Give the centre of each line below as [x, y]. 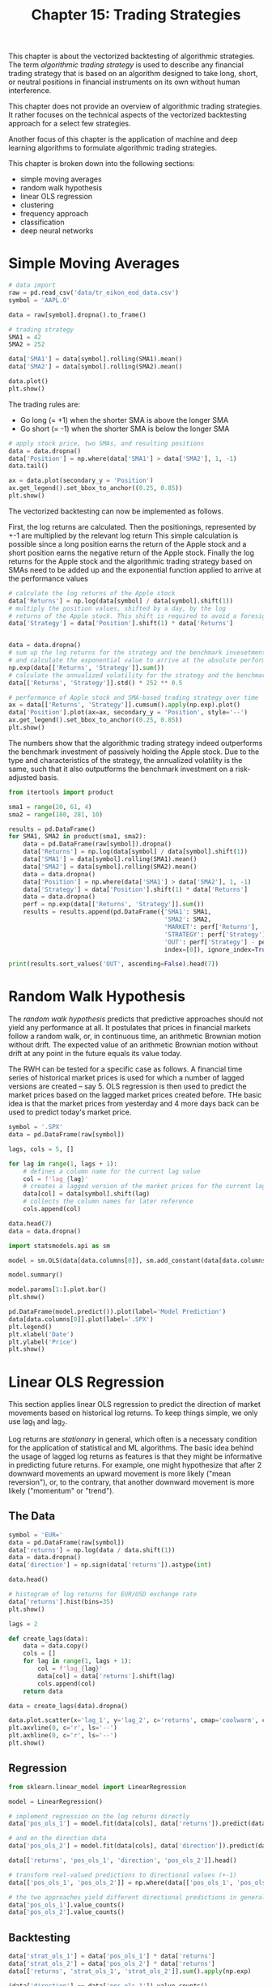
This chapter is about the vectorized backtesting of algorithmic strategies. [132, 56]
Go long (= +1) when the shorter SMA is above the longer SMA [124, 420]
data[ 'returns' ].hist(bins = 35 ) [61, 1601]
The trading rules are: [45, 404]
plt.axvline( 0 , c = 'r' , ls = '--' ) [63, 1728]
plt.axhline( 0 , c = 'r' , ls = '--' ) [63, 1736]
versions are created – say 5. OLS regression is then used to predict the [127, 1086]
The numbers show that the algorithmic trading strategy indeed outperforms [136, 743]
